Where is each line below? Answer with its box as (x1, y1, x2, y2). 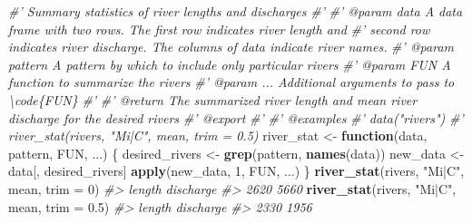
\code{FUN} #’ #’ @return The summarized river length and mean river (8, 90, 418, 109)
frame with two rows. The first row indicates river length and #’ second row (8, 19, 430, 38)
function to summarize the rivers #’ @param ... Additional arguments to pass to (8, 73, 455, 92)
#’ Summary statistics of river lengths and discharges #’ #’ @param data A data (8, 2, 463, 20)
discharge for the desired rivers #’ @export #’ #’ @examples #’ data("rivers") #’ (8, 108, 464, 127)
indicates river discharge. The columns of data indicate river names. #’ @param (8, 37, 455, 56)
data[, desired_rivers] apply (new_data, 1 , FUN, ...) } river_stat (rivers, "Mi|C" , (8, 161, 465, 180)
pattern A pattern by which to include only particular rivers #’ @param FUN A (8, 54, 451, 73)
